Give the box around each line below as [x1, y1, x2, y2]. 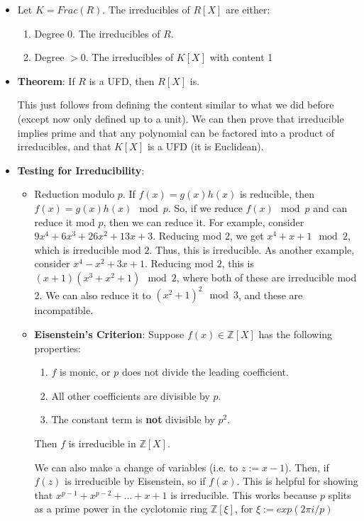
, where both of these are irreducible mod [176, 269, 357, 284]
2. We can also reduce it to [34, 287, 151, 302]
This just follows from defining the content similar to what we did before [17, 97, 334, 112]
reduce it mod [34, 214, 95, 229]
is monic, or [59, 364, 111, 379]
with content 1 [209, 50, 273, 65]
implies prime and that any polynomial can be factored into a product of [17, 125, 335, 140]
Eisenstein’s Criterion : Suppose [34, 327, 184, 341]
